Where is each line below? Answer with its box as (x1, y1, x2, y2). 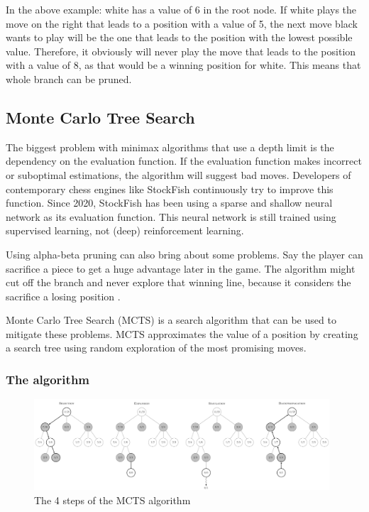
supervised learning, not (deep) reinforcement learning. (6, 223, 244, 238)
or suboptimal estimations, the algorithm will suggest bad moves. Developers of (6, 167, 351, 182)
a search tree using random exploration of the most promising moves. (6, 340, 307, 355)
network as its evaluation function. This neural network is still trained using (6, 209, 336, 224)
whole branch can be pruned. (6, 71, 132, 86)
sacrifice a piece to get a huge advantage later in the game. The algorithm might (6, 261, 356, 276)
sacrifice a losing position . (6, 288, 121, 303)
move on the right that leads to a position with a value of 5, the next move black (6, 16, 358, 31)
